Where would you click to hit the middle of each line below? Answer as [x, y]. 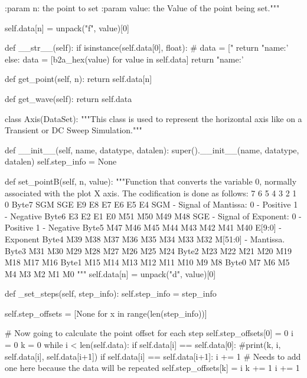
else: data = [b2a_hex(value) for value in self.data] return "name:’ [124, 59]
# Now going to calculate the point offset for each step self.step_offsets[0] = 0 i [149, 333]
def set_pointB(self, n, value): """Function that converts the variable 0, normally [151, 181]
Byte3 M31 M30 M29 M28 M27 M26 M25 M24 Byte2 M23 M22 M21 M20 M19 [148, 250]
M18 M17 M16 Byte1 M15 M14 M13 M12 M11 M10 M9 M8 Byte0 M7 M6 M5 [147, 262]
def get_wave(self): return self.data [68, 98]
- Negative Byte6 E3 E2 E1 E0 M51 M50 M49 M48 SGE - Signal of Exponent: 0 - [153, 216]
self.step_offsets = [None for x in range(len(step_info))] [106, 313]
